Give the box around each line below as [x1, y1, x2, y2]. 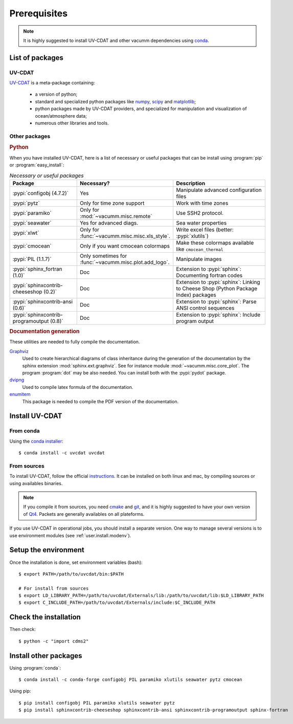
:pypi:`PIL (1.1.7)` [12, 255, 52, 262]
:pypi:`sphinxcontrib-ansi [12, 298, 73, 305]
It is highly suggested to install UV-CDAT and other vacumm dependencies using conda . [23, 37, 209, 43]
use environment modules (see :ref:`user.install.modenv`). [9, 532, 131, 538]
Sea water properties [176, 219, 227, 226]
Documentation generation [9, 328, 80, 335]
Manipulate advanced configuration [176, 186, 262, 193]
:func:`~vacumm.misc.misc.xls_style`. [80, 232, 171, 239]
